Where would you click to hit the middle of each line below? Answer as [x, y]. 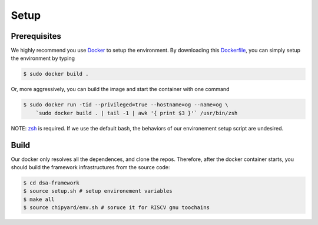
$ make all [39, 199]
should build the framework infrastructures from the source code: [90, 167]
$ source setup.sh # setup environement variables [98, 191]
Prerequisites [36, 36]
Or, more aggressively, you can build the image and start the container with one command [120, 89]
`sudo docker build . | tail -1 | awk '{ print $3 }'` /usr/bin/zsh [137, 113]
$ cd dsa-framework [51, 183]
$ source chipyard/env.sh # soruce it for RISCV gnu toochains [117, 208]
